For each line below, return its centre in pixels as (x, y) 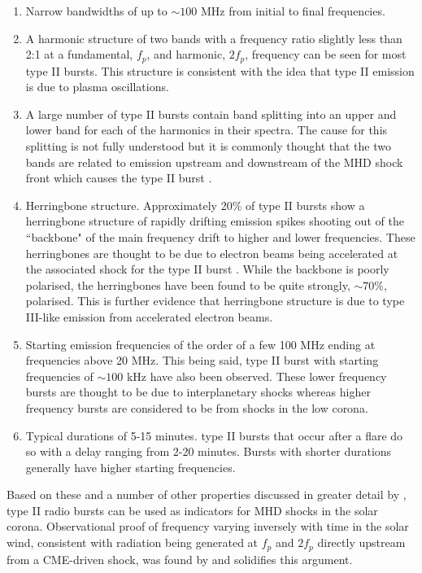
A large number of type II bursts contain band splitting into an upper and (211, 114)
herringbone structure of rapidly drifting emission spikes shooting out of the (215, 221)
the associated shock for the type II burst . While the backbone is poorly (207, 269)
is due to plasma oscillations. (97, 87)
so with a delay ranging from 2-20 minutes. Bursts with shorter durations (209, 451)
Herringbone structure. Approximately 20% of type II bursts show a (195, 205)
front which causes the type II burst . (119, 178)
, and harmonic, (186, 54)
